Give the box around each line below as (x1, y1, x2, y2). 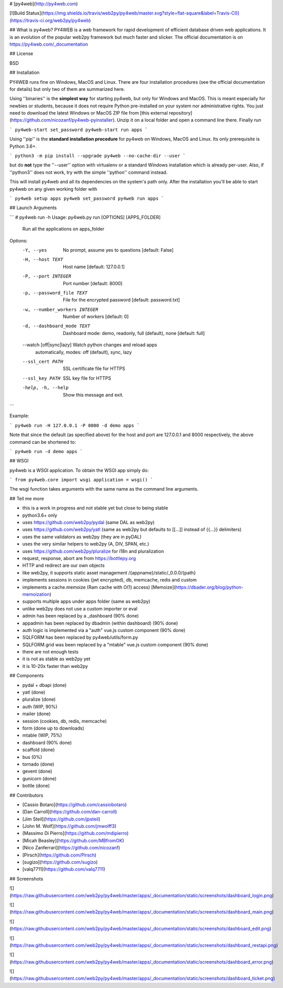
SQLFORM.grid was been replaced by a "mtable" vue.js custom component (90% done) (22, 641, 209, 647)
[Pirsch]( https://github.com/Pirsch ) (22, 852, 97, 858)
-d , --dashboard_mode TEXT (22, 323, 90, 329)
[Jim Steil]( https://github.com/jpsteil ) (22, 816, 101, 822)
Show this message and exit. (63, 392, 124, 398)
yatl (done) (22, 689, 46, 696)
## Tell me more (9, 495, 44, 501)
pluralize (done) (22, 696, 56, 702)
